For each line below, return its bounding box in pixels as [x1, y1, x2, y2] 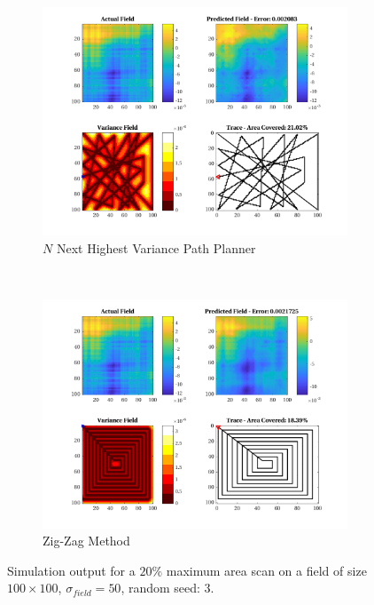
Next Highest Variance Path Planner [56, 238, 256, 257]
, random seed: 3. [121, 578, 214, 597]
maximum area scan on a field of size [166, 561, 367, 579]
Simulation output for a [7, 561, 136, 579]
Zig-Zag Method [43, 531, 130, 550]
